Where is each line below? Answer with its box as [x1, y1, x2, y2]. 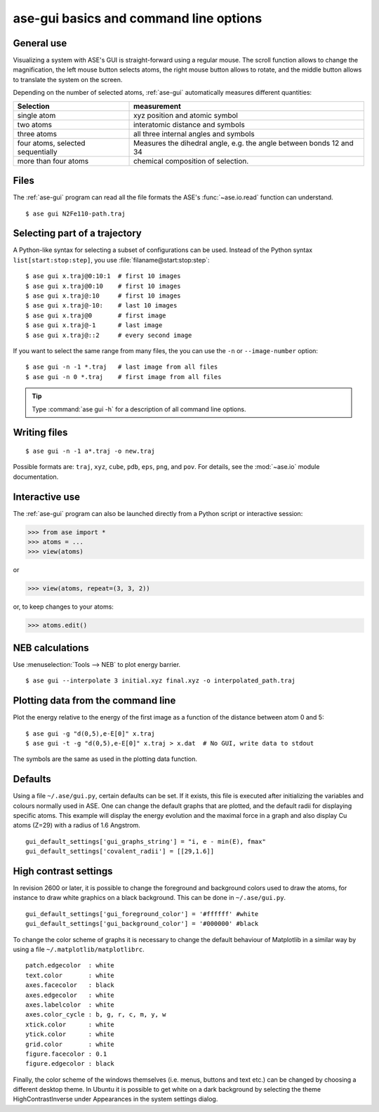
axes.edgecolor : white [25, 991, 115, 999]
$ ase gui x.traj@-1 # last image [25, 322, 163, 329]
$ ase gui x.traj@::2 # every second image [25, 331, 192, 339]
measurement [133, 101, 182, 111]
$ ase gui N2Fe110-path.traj [25, 209, 126, 218]
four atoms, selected [17, 138, 86, 147]
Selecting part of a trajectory [13, 227, 142, 239]
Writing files [13, 427, 68, 439]
